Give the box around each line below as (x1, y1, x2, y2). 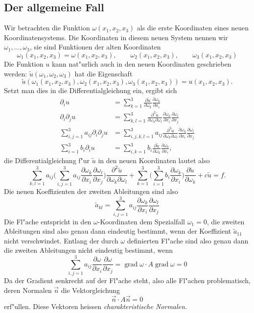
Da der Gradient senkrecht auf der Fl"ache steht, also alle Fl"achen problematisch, (4, 275, 251, 286)
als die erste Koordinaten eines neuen (137, 23, 249, 33)
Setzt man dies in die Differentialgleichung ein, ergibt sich (4, 85, 177, 96)
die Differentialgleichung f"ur (4, 155, 90, 166)
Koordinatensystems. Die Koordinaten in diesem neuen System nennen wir (4, 32, 228, 42)
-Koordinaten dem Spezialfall (97, 216, 185, 226)
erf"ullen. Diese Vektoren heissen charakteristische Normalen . (4, 301, 187, 311)
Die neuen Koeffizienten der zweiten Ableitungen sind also (4, 186, 178, 196)
